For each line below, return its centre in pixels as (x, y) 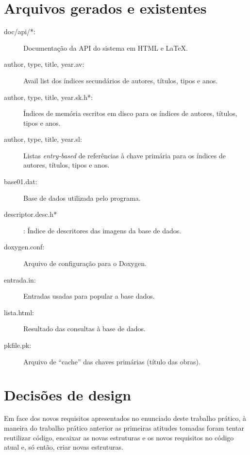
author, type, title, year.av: (44, 64)
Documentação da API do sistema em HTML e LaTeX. (106, 47)
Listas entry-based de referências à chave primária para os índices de (125, 155)
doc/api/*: (20, 31)
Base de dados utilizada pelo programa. (82, 198)
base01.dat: (21, 181)
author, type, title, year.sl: (43, 139)
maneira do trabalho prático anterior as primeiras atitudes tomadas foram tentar (124, 427)
